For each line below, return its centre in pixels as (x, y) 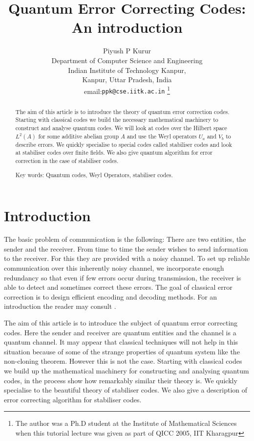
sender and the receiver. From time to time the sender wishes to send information (126, 248)
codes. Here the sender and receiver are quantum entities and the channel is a (120, 332)
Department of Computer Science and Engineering (127, 60)
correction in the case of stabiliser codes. (67, 161)
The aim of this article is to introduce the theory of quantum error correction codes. (122, 111)
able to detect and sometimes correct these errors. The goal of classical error (118, 287)
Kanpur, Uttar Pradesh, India (127, 80)
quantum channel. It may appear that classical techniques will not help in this (121, 342)
